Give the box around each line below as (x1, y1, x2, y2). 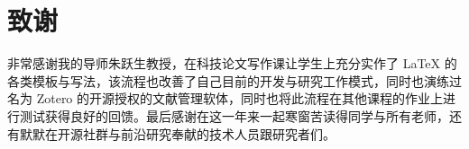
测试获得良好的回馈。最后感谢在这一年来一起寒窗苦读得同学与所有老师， (19, 106, 449, 125)
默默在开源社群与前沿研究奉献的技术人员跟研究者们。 (19, 124, 336, 143)
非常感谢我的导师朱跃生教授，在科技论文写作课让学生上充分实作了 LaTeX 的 (7, 54, 457, 73)
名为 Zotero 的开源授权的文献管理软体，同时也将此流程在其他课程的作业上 (7, 89, 444, 108)
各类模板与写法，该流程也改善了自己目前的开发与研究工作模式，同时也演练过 (7, 71, 462, 90)
